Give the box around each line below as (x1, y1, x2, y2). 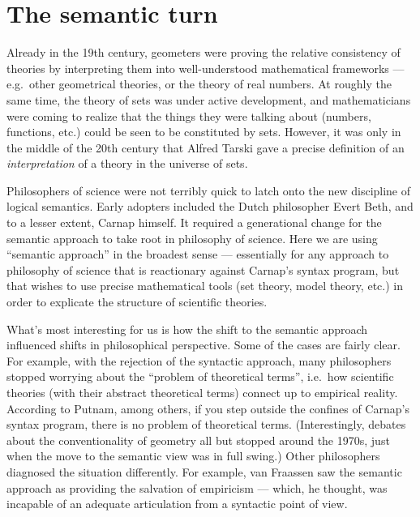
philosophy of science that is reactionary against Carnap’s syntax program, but (6, 261, 400, 278)
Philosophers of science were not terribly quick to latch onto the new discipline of (6, 182, 411, 199)
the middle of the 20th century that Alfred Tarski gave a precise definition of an (6, 139, 405, 156)
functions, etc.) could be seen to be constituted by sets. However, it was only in (6, 123, 401, 140)
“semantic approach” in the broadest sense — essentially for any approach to (6, 246, 389, 263)
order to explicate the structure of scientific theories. (6, 293, 268, 310)
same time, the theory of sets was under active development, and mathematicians (6, 91, 411, 108)
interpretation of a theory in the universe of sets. (6, 155, 248, 172)
